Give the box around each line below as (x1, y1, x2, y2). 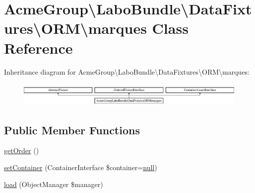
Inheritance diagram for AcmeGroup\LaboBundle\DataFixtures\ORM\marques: (4, 66, 250, 77)
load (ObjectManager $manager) (4, 179, 103, 189)
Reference (4, 37, 73, 58)
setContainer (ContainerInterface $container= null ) (4, 162, 157, 172)
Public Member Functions (4, 122, 140, 137)
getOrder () (4, 145, 39, 156)
